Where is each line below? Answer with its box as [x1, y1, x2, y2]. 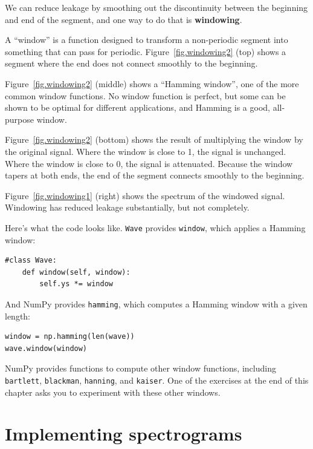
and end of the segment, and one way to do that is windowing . [5, 13, 242, 25]
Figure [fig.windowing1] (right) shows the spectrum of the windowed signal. [5, 189, 285, 202]
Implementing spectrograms [5, 421, 242, 446]
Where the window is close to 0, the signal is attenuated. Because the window [5, 157, 293, 169]
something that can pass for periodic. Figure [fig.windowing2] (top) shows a [5, 45, 286, 57]
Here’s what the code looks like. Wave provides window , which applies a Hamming [5, 221, 306, 234]
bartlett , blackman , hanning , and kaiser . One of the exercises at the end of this [5, 373, 309, 386]
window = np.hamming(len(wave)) [5, 332, 135, 341]
